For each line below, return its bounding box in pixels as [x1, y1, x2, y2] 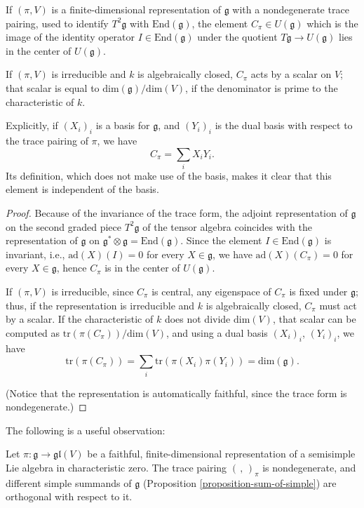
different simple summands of [6, 475, 132, 490]
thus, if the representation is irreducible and [6, 298, 195, 312]
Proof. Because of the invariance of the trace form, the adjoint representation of [6, 206, 348, 220]
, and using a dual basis [166, 325, 268, 340]
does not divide [164, 312, 231, 326]
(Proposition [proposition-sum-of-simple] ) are [142, 475, 337, 490]
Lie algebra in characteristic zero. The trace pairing [6, 460, 227, 474]
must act [319, 298, 357, 312]
